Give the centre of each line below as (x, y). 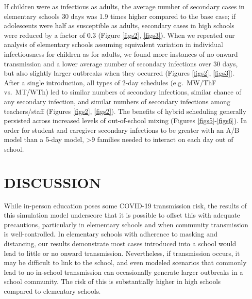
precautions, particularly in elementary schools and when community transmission (126, 224)
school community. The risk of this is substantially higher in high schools (112, 281)
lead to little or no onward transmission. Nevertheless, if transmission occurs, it (122, 253)
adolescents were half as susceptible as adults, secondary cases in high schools (119, 25)
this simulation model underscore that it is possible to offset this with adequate (122, 215)
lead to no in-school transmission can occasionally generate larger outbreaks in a (124, 272)
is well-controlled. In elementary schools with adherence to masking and (111, 234)
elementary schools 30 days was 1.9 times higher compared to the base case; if (120, 16)
